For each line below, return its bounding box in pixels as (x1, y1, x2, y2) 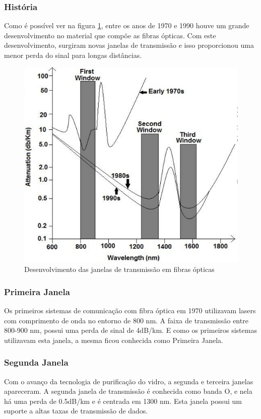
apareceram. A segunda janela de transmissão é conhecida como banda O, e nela (4, 386, 252, 396)
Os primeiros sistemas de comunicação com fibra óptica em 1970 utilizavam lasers (4, 305, 256, 316)
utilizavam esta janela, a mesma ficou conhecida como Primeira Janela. (4, 334, 223, 345)
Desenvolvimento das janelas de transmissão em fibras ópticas (24, 264, 215, 274)
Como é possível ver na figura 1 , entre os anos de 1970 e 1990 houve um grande (4, 20, 249, 31)
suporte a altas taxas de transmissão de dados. (4, 405, 148, 416)
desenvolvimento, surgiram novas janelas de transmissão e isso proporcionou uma (4, 40, 254, 50)
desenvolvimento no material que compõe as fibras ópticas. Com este (4, 30, 216, 40)
